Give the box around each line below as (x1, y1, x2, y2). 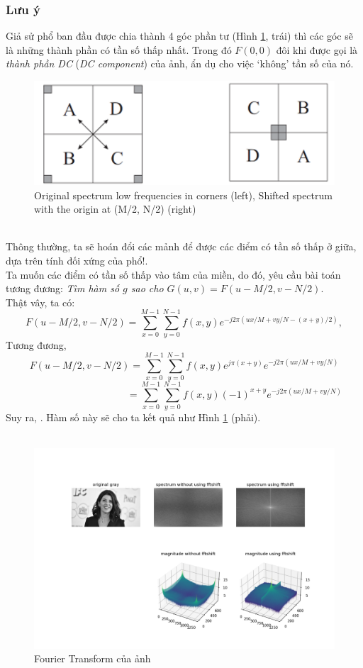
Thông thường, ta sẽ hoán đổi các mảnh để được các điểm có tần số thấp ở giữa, (6, 239, 357, 254)
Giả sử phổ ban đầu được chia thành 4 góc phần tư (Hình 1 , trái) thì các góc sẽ (6, 28, 353, 43)
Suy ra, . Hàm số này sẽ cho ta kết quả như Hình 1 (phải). (6, 410, 261, 425)
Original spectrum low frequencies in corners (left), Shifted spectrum (34, 187, 333, 202)
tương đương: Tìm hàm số (6, 281, 120, 296)
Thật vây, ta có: (6, 294, 75, 309)
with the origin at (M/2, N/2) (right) (34, 201, 196, 216)
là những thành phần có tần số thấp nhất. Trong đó (6, 42, 232, 57)
